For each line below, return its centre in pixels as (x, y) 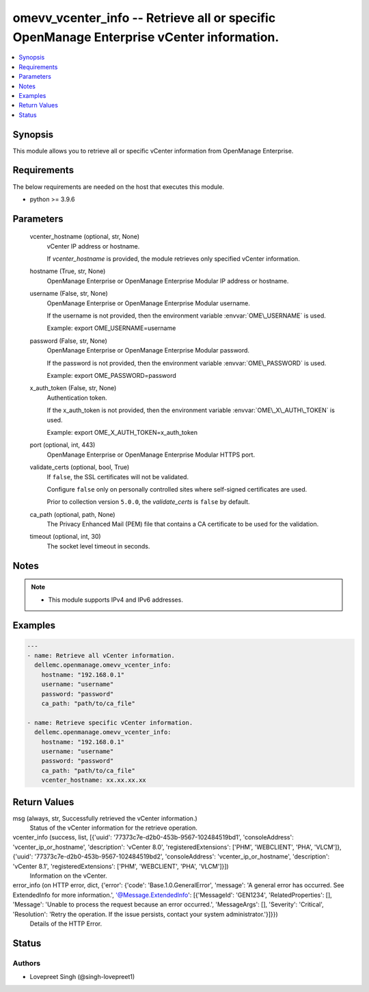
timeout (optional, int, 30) (66, 537)
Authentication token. (77, 398)
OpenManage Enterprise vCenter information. (146, 37)
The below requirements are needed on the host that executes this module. (119, 187)
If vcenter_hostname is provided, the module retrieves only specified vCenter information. (173, 259)
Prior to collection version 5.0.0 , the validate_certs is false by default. (148, 502)
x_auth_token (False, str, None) (73, 388)
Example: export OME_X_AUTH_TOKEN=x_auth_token (122, 432)
